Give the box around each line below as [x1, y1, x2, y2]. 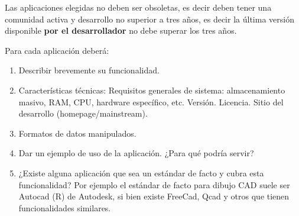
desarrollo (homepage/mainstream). [18, 107, 148, 120]
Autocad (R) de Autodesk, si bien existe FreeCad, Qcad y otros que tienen [18, 190, 290, 202]
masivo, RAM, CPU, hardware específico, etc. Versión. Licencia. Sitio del [18, 95, 284, 108]
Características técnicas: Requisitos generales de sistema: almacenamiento [18, 83, 285, 96]
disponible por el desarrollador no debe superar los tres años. [5, 24, 237, 37]
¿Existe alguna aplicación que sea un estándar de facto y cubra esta [18, 166, 264, 179]
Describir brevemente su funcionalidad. [18, 64, 160, 76]
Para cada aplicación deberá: [5, 44, 109, 56]
